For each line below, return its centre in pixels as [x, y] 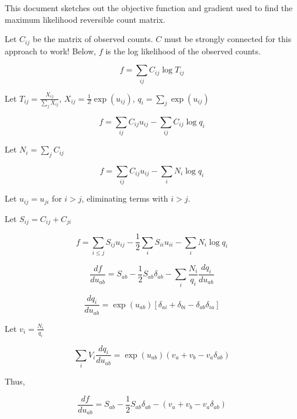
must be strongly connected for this [228, 39]
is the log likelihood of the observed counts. [183, 51]
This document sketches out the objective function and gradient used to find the [149, 8]
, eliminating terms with [125, 198]
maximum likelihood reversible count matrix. [85, 19]
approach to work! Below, [51, 51]
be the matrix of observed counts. [93, 39]
